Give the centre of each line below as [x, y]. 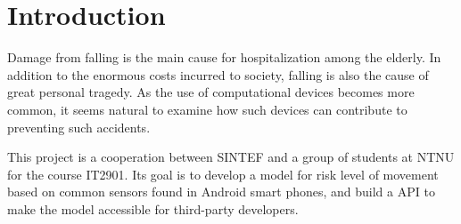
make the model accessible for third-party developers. [153, 208]
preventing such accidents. [79, 127]
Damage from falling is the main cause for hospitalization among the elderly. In [224, 57]
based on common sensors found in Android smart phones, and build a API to [221, 192]
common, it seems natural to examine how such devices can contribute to [207, 109]
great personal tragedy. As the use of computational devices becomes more [211, 92]
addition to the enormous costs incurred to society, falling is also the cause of [218, 74]
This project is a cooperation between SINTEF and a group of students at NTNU [231, 157]
